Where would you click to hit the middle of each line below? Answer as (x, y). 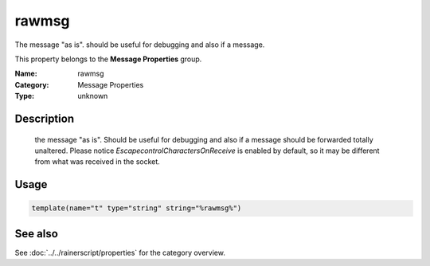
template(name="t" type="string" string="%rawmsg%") (137, 208)
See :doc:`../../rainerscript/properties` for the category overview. (120, 252)
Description (45, 118)
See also (37, 234)
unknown (93, 96)
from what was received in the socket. (98, 162)
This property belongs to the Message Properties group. (108, 59)
